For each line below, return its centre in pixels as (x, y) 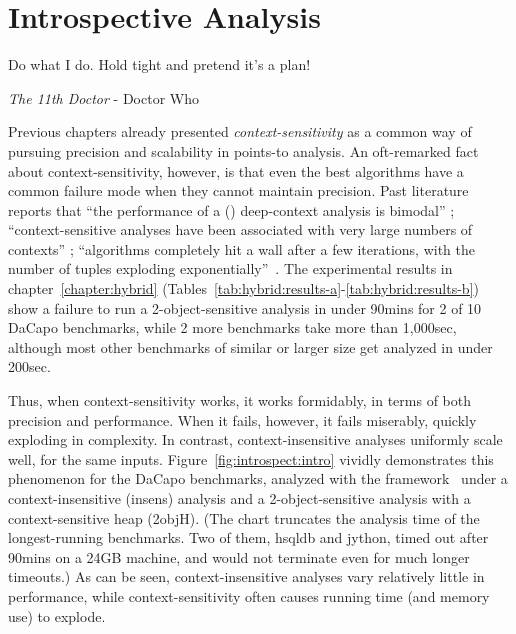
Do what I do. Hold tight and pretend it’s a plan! (159, 64)
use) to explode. (57, 615)
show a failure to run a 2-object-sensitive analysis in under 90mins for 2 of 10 (245, 307)
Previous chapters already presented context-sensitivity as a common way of (240, 131)
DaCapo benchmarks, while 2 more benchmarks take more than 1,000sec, (232, 327)
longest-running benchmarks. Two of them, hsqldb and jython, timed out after (248, 537)
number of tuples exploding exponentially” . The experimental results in (230, 268)
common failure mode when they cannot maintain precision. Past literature (238, 190)
